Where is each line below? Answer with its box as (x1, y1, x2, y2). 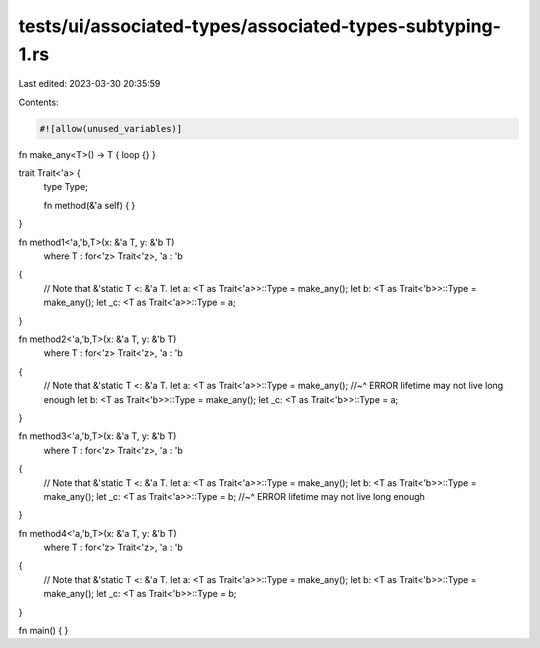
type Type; (43, 181, 89, 193)
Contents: (18, 96, 59, 108)
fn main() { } (18, 625, 69, 637)
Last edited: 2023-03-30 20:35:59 (18, 78, 161, 90)
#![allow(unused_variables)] (39, 123, 183, 134)
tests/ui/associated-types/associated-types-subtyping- (18, 15, 502, 37)
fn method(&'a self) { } (43, 199, 136, 211)
